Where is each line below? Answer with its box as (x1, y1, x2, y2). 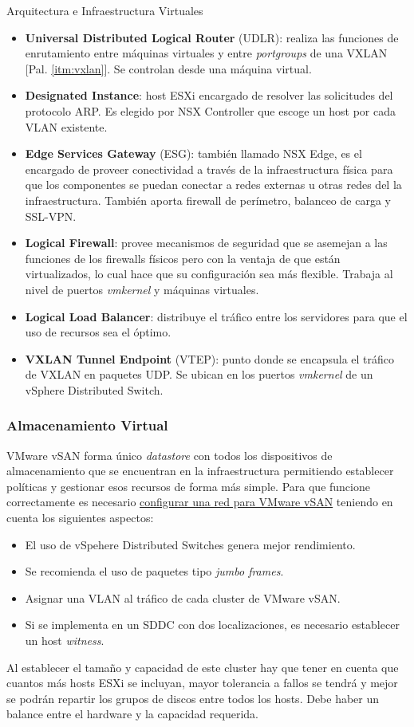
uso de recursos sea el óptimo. (25, 324, 172, 340)
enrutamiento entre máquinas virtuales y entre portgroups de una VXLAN (25, 45, 388, 61)
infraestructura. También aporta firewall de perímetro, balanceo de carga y (25, 191, 391, 208)
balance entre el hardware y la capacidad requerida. (6, 705, 258, 722)
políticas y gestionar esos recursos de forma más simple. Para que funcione (6, 477, 370, 494)
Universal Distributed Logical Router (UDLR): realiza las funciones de (25, 29, 399, 45)
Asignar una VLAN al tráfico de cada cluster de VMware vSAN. (25, 589, 341, 606)
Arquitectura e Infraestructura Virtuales (6, 2, 203, 18)
